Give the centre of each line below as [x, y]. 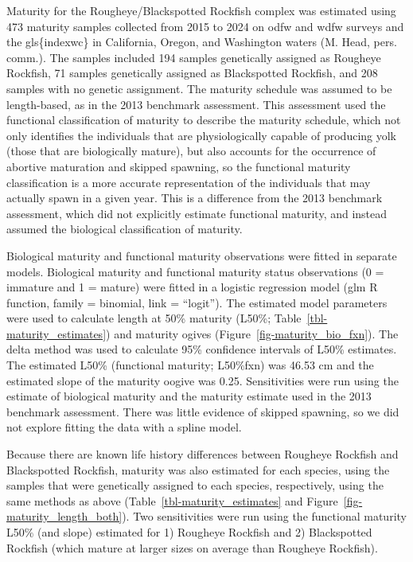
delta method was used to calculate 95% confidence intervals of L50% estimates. [202, 349]
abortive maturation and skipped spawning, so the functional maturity [179, 166]
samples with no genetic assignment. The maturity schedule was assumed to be [199, 88]
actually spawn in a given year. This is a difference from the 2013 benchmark [195, 198]
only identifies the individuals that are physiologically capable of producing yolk [201, 135]
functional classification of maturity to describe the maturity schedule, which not [204, 120]
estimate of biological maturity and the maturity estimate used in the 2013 [189, 396]
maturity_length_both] [64, 516]
